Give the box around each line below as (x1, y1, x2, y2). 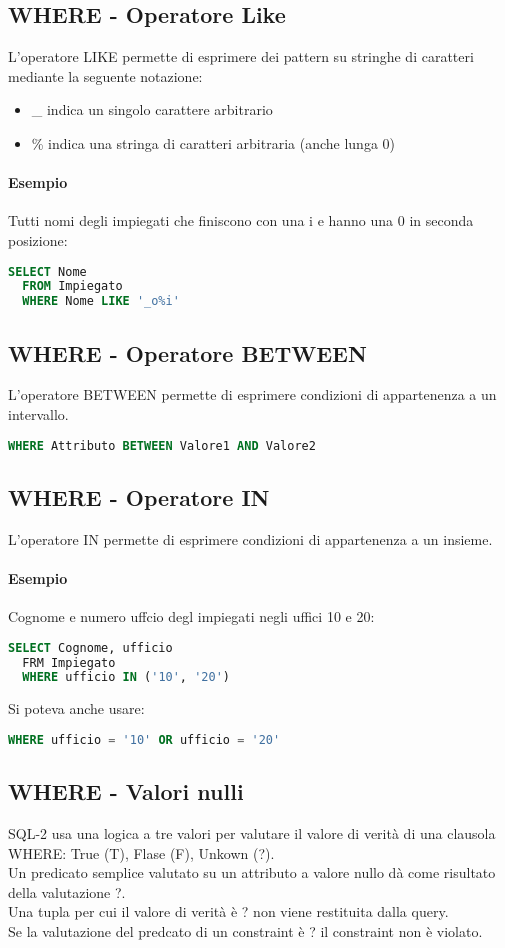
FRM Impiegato (22, 655, 116, 670)
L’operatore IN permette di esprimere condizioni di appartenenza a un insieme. (8, 528, 493, 549)
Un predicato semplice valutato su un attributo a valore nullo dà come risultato (8, 862, 496, 883)
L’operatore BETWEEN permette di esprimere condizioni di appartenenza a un (8, 384, 497, 405)
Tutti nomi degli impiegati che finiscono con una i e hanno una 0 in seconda (8, 210, 474, 231)
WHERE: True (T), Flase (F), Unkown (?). (8, 842, 275, 863)
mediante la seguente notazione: (8, 65, 203, 86)
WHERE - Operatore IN (8, 481, 270, 512)
